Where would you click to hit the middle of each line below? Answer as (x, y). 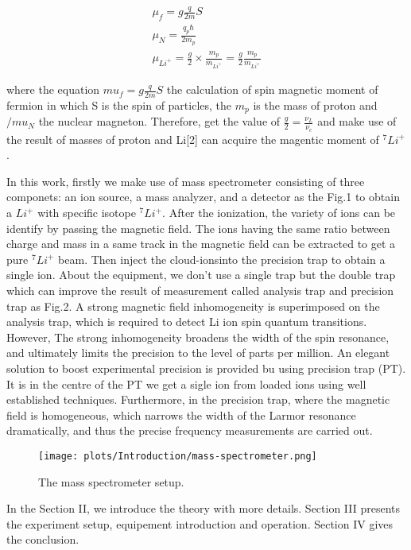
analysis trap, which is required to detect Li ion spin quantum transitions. (187, 321)
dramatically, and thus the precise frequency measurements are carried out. (190, 430)
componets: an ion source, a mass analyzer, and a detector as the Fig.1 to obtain (203, 197)
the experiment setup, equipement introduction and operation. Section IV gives (200, 523)
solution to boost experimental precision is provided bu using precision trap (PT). (206, 368)
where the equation (53, 89)
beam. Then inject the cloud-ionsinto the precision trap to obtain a (222, 259)
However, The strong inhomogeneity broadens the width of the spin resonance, (198, 337)
